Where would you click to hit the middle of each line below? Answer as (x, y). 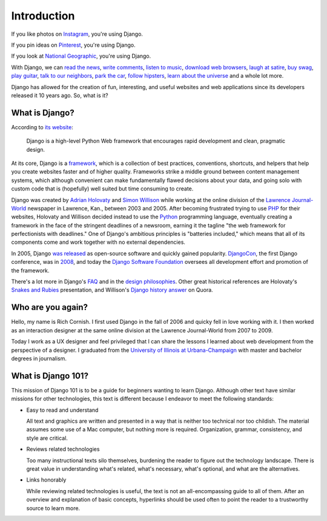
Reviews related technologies (63, 449)
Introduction (43, 16)
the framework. (30, 271)
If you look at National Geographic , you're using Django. (81, 56)
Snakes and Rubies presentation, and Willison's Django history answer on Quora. (112, 290)
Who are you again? (49, 307)
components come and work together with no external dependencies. (98, 242)
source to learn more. (53, 508)
